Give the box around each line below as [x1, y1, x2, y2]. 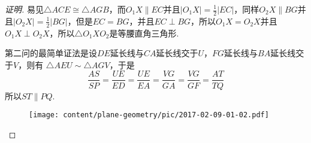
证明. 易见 [5, 3, 44, 15]
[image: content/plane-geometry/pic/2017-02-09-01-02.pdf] [29, 111, 269, 120]
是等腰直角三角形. [109, 26, 179, 39]
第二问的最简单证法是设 [5, 47, 97, 59]
